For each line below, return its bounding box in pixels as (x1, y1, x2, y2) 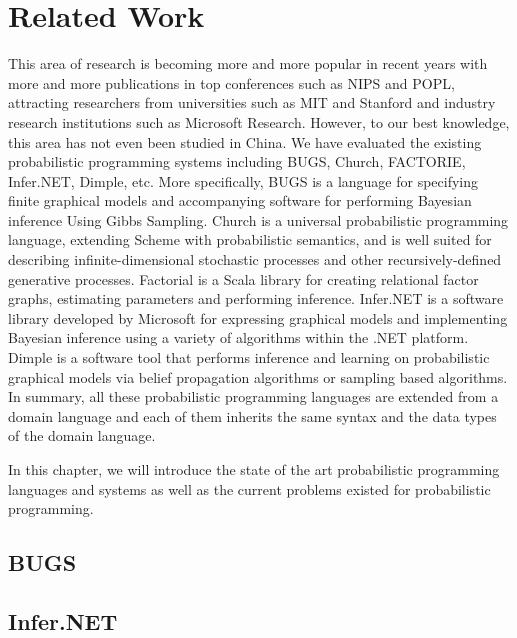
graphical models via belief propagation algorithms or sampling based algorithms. (8, 366, 508, 387)
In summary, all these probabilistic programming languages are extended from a (8, 386, 499, 407)
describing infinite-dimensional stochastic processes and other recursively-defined (8, 249, 502, 270)
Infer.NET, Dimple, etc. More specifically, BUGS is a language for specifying (8, 170, 479, 191)
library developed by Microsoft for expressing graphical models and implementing (8, 307, 508, 328)
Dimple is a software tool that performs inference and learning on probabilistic (8, 347, 490, 368)
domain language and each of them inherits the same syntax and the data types (8, 405, 497, 426)
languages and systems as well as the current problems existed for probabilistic (8, 478, 491, 499)
